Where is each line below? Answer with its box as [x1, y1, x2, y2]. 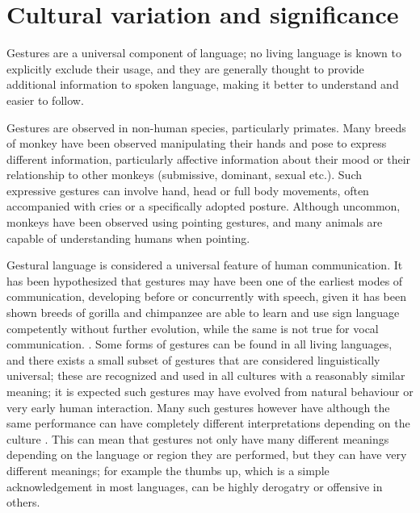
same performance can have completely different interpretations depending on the [6, 415, 410, 432]
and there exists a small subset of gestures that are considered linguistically [6, 351, 380, 368]
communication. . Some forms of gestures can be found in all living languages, [6, 336, 393, 352]
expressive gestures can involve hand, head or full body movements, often [6, 181, 369, 198]
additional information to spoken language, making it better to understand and [6, 76, 399, 93]
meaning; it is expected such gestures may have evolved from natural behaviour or [6, 383, 414, 399]
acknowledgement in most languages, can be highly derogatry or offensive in [6, 478, 383, 494]
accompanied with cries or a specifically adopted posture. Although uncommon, [6, 198, 401, 215]
